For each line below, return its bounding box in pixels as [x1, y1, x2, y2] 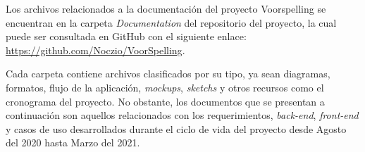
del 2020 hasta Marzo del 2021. [6, 135, 140, 150]
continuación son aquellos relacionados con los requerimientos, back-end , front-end [6, 108, 359, 122]
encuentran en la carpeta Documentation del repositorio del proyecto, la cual [6, 15, 337, 30]
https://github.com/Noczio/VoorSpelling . [6, 42, 185, 57]
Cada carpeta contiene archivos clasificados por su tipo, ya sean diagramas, [6, 66, 330, 81]
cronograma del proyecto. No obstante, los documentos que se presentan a [6, 94, 325, 108]
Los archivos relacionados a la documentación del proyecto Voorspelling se [6, 1, 326, 15]
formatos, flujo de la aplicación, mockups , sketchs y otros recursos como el [6, 80, 324, 94]
